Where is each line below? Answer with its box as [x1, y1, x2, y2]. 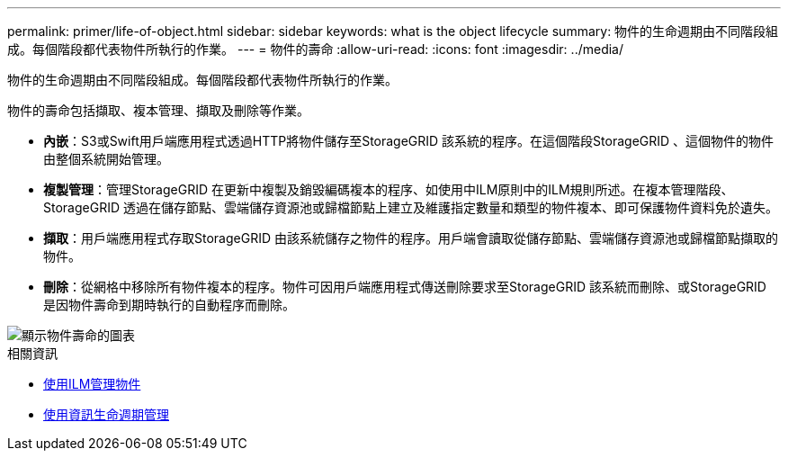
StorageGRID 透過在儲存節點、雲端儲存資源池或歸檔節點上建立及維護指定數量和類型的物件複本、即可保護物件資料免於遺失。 [43, 200, 778, 215]
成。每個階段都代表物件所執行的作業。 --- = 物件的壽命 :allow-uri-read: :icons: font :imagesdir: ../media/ [7, 41, 624, 57]
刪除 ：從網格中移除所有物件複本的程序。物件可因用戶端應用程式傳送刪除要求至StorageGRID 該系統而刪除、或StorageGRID [43, 279, 766, 294]
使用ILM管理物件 [43, 376, 141, 391]
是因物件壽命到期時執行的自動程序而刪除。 [43, 297, 295, 312]
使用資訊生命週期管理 [43, 407, 169, 422]
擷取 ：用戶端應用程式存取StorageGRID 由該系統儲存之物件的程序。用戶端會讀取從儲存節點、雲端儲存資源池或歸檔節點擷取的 [43, 230, 778, 246]
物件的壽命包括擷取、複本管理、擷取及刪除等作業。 [7, 103, 309, 118]
